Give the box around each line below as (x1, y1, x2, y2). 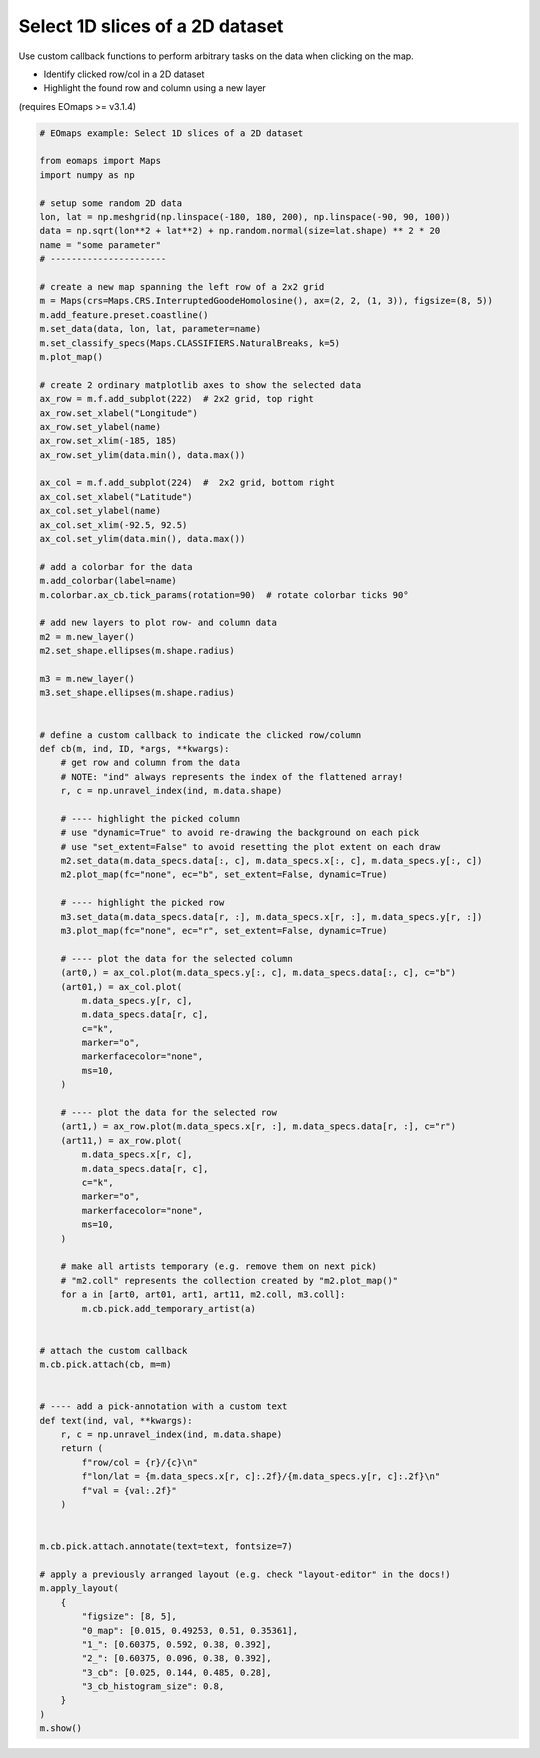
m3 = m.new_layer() (39, 673, 135, 684)
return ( (60, 1443, 104, 1454)
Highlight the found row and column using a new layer (43, 82, 267, 94)
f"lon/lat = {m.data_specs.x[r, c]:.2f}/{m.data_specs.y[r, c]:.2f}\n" (81, 1471, 441, 1482)
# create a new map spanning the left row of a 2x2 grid (39, 281, 325, 292)
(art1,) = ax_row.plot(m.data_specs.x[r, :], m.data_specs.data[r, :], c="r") (60, 1121, 457, 1132)
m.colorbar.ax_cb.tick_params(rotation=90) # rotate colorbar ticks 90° (39, 589, 409, 600)
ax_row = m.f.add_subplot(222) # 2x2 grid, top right (39, 393, 314, 405)
